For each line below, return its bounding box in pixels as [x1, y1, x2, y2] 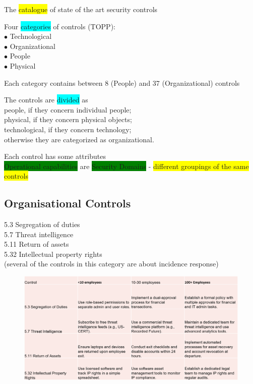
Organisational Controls [4, 195, 131, 211]
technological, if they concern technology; [4, 124, 132, 134]
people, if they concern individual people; [4, 104, 132, 115]
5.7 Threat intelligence [4, 229, 74, 239]
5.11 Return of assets [4, 239, 69, 249]
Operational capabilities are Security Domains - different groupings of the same [4, 160, 249, 171]
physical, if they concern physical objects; [4, 114, 132, 125]
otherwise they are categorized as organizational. [4, 134, 154, 144]
